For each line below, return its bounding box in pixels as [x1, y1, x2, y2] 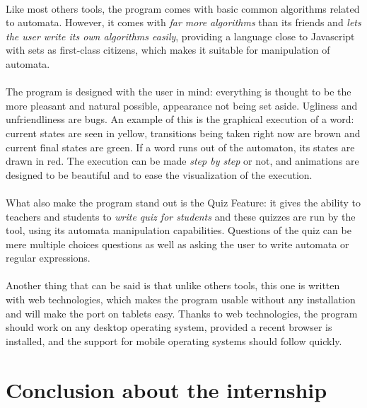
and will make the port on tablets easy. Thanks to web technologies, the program [6, 305, 358, 320]
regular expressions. [6, 250, 91, 265]
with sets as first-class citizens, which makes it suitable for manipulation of [6, 42, 330, 57]
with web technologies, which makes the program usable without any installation [6, 292, 356, 307]
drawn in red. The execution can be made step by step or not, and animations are [6, 153, 359, 168]
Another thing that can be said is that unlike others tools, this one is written [6, 278, 340, 293]
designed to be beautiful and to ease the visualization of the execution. [6, 167, 313, 182]
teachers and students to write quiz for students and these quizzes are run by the [6, 209, 356, 223]
